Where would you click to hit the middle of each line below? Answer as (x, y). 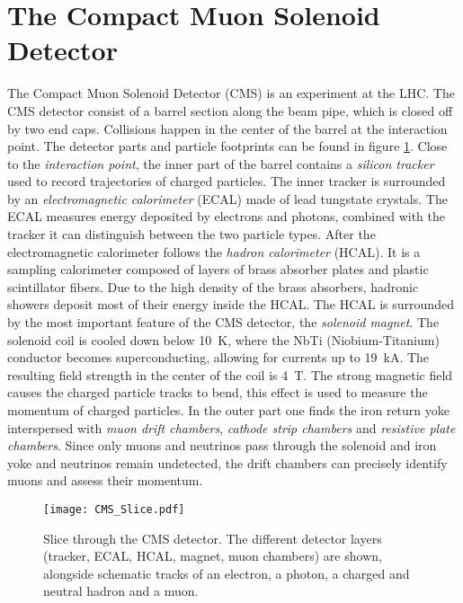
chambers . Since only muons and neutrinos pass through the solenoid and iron (222, 445)
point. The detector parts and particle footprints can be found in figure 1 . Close (227, 146)
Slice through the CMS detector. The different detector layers (213, 538)
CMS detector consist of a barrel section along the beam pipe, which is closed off (230, 110)
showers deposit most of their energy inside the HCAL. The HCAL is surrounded (231, 304)
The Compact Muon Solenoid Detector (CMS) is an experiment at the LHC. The (231, 93)
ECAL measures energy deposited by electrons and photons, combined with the (226, 216)
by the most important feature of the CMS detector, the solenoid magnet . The (223, 322)
